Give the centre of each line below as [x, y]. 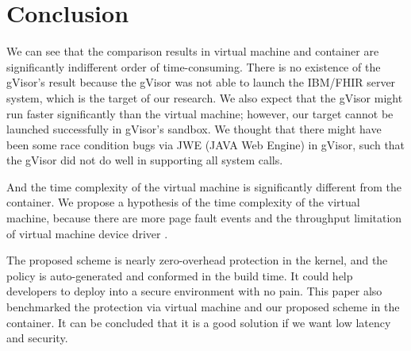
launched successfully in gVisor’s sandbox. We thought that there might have [194, 129]
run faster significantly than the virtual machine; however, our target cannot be [200, 113]
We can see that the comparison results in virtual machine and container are [193, 51]
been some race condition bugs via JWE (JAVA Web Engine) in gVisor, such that [206, 144]
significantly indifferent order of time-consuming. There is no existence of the [194, 66]
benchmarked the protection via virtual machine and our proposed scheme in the [203, 307]
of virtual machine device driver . [87, 233]
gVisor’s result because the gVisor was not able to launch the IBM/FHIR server [201, 82]
